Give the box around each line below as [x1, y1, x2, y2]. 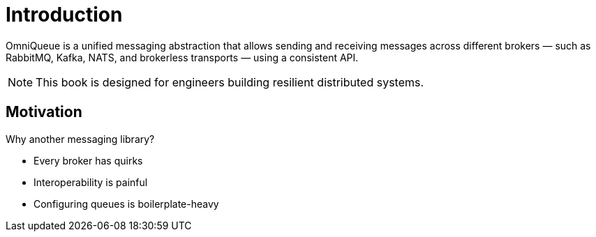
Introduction [6, 3, 123, 26]
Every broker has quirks [33, 154, 143, 167]
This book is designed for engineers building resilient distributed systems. [36, 75, 424, 89]
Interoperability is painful [33, 176, 148, 188]
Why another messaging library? [6, 132, 155, 145]
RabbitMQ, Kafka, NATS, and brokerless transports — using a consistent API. [6, 51, 359, 63]
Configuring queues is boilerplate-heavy [33, 197, 219, 210]
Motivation [6, 103, 82, 121]
